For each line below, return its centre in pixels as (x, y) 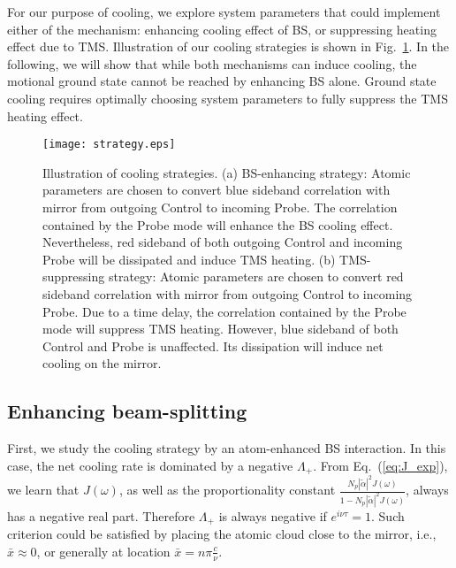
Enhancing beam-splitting (127, 411)
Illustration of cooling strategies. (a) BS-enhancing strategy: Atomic (227, 172)
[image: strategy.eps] (109, 145)
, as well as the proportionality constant (227, 490)
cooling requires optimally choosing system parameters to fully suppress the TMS (228, 98)
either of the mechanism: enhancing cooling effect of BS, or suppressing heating (222, 29)
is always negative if (273, 515)
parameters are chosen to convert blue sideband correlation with (217, 190)
